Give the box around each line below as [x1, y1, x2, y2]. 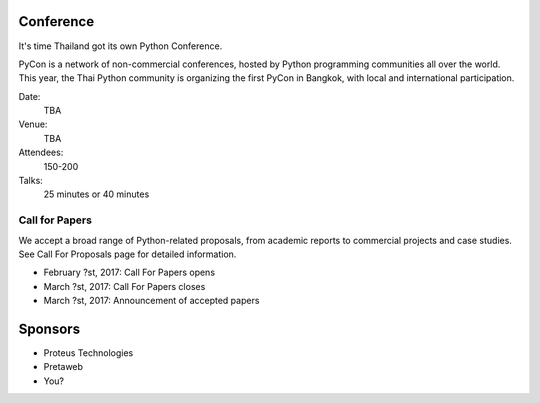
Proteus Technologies [43, 347, 134, 359]
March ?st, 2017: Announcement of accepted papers [43, 295, 260, 307]
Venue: [18, 118, 48, 130]
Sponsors [18, 320, 80, 337]
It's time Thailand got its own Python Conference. [18, 40, 223, 52]
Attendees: [18, 146, 64, 159]
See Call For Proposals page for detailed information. [18, 248, 237, 260]
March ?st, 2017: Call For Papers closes [43, 280, 206, 292]
